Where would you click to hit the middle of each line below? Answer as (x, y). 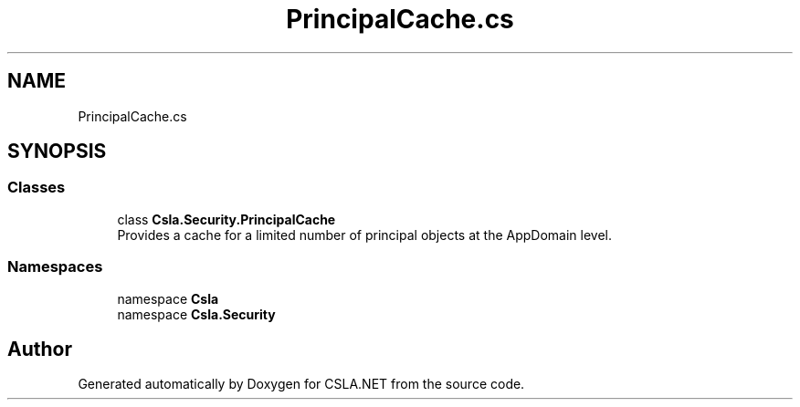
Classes (37, 188)
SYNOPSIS (57, 151)
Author (40, 349)
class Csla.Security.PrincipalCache (226, 219)
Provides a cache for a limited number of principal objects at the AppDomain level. (365, 235)
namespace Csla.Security (196, 314)
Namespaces (55, 267)
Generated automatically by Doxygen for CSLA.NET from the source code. (301, 384)
